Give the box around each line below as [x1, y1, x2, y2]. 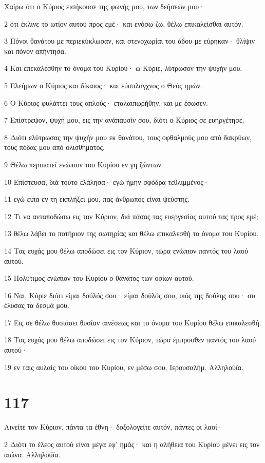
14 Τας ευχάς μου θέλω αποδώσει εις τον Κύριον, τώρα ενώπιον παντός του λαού [4, 245, 248, 256]
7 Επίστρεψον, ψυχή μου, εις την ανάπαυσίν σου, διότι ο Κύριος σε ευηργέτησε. [4, 114, 244, 125]
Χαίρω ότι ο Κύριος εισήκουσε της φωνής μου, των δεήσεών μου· [4, 1, 205, 11]
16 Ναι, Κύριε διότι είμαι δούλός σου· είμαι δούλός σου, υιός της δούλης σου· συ [4, 290, 255, 300]
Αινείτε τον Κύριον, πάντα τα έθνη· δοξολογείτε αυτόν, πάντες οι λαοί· [4, 421, 223, 432]
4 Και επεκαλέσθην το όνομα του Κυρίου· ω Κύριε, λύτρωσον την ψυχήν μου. [4, 63, 242, 73]
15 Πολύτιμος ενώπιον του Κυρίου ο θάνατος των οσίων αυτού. [4, 273, 194, 283]
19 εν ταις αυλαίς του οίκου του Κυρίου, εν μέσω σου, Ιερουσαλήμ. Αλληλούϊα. [4, 361, 243, 372]
